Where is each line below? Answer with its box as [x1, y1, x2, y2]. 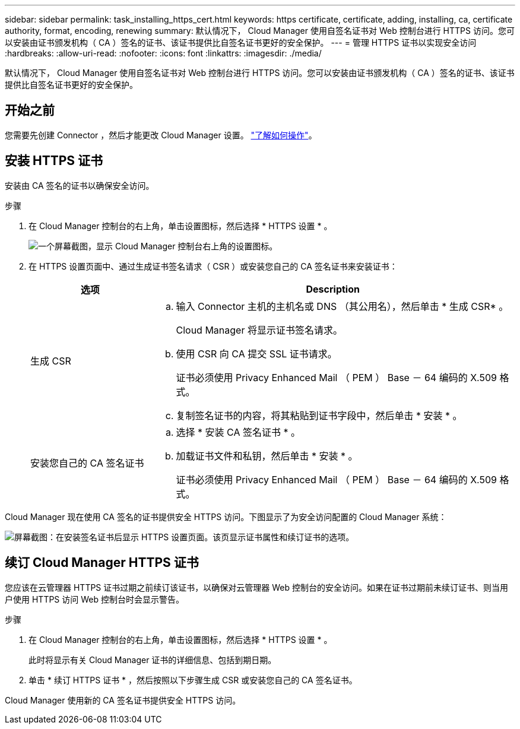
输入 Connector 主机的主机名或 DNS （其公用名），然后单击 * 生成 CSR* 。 [176, 300, 509, 312]
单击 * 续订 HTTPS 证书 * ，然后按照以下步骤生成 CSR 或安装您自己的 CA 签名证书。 [28, 674, 357, 685]
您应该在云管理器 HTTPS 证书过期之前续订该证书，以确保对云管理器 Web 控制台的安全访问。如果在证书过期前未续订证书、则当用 [5, 582, 508, 592]
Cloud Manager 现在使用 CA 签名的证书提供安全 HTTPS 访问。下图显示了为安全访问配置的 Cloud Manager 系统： [5, 511, 447, 522]
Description [306, 283, 360, 295]
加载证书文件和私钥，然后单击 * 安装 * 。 [176, 449, 358, 462]
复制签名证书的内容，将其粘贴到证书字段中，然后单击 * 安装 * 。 [176, 409, 462, 421]
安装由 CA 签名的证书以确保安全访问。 [5, 180, 154, 191]
